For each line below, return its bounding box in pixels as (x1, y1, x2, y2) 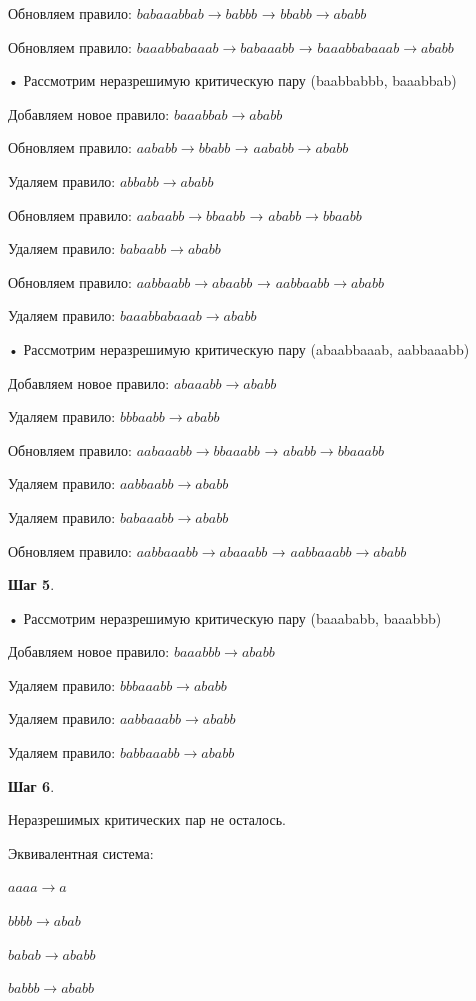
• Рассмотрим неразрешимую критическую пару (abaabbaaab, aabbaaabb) (8, 338, 470, 359)
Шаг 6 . (8, 775, 55, 796)
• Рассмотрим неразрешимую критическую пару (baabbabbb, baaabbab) (8, 70, 457, 91)
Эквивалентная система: (8, 842, 154, 863)
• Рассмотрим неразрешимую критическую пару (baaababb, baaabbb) (8, 607, 442, 628)
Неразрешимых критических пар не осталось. (8, 809, 286, 830)
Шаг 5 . (8, 574, 55, 595)
